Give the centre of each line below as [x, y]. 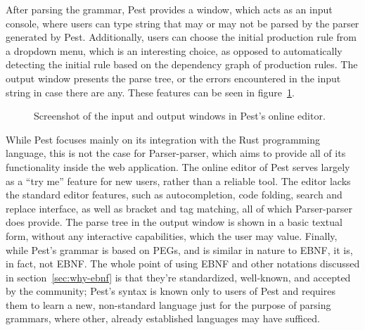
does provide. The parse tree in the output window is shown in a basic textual [174, 222]
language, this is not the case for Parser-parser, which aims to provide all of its [176, 153]
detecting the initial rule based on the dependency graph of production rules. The [182, 64]
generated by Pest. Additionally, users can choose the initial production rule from [181, 37]
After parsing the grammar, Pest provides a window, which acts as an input [169, 9]
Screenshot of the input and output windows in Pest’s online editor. [180, 116]
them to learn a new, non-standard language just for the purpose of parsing [168, 304]
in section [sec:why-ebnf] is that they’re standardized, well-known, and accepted [178, 277]
